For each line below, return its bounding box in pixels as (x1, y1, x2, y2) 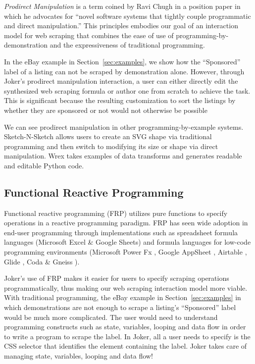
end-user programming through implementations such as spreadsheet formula (4, 227, 238, 237)
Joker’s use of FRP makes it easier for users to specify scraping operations (4, 273, 229, 283)
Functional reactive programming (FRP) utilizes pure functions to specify (4, 208, 228, 218)
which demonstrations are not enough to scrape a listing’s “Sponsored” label (4, 302, 236, 312)
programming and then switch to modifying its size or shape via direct (4, 141, 218, 151)
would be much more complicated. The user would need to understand (4, 312, 218, 322)
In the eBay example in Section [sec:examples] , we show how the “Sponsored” (4, 56, 241, 66)
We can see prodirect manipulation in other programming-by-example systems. (4, 121, 244, 132)
